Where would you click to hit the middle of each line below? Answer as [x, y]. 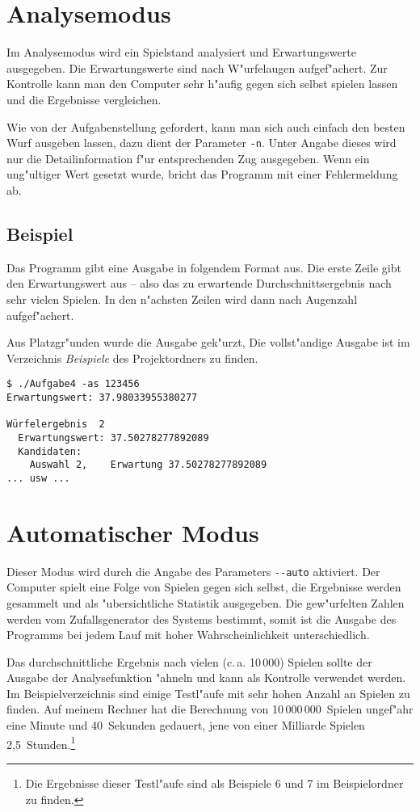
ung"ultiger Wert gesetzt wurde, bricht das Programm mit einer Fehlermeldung [202, 174]
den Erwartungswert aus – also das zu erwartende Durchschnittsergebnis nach [199, 283]
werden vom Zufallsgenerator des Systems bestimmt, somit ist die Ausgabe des [202, 618]
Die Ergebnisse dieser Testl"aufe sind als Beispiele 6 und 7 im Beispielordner [214, 783]
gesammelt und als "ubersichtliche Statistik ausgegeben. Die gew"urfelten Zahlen [206, 602]
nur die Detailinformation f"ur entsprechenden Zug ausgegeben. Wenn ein [188, 158]
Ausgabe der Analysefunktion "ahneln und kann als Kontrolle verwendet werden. [206, 677]
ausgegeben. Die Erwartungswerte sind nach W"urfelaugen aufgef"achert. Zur [197, 67]
